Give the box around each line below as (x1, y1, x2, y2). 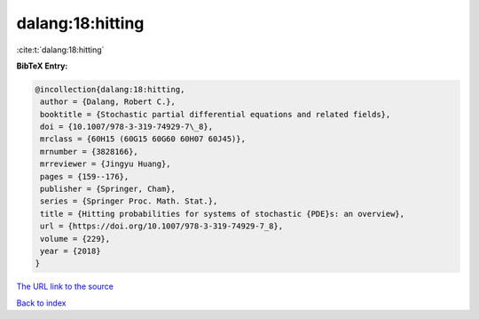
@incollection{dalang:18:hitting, (35, 84, 185, 94)
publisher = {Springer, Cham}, (40, 184, 177, 195)
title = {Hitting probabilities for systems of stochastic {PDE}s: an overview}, (40, 209, 405, 219)
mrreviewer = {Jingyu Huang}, (40, 159, 172, 169)
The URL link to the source (16, 281, 114, 292)
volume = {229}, (40, 234, 111, 243)
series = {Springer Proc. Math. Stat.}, (40, 196, 218, 206)
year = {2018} (40, 246, 101, 256)
